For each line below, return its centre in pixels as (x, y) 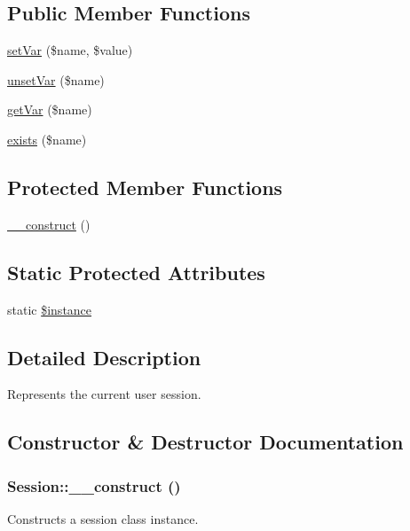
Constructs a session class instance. (103, 518)
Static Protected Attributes (136, 272)
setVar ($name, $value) (70, 50)
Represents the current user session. (104, 394)
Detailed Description (104, 357)
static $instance (50, 309)
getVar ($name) (50, 109)
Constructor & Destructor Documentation (205, 442)
